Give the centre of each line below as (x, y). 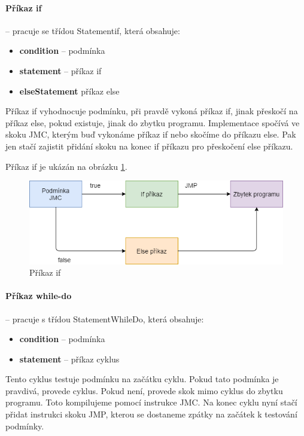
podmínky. (25, 426)
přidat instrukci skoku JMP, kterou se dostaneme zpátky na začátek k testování (151, 414)
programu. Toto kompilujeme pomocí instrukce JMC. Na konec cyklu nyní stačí (151, 402)
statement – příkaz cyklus (69, 359)
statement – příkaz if (60, 70)
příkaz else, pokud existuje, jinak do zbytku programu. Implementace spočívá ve (153, 122)
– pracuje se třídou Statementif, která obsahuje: (93, 30)
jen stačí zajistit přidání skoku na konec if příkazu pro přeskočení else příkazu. (149, 146)
